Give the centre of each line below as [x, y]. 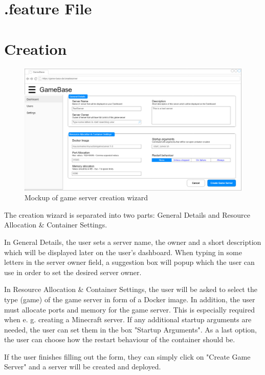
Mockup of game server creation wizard [86, 197]
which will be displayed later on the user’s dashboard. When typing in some [123, 252]
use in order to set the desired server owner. [73, 272]
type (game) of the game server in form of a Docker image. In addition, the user [130, 299]
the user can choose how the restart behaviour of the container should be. [120, 339]
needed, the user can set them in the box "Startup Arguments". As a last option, [130, 329]
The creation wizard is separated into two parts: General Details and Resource [127, 214]
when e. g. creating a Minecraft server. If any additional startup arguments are [128, 319]
